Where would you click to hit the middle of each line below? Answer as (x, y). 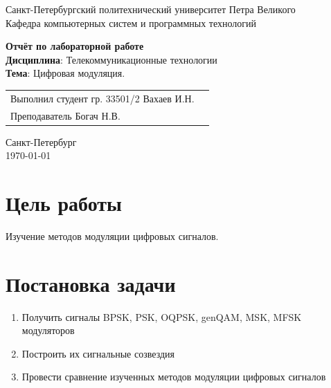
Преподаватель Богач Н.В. (65, 115)
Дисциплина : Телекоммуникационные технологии (111, 59)
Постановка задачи (91, 283)
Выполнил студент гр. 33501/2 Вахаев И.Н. (102, 98)
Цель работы (64, 203)
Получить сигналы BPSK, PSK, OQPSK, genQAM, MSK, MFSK (162, 316)
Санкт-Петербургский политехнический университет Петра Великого (151, 9)
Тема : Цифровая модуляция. (65, 73)
